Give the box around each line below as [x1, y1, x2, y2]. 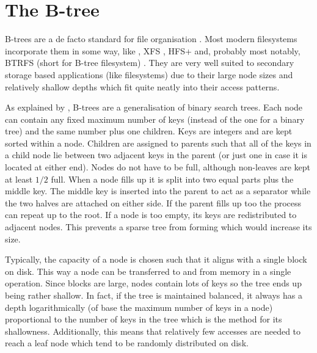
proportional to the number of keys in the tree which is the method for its [5, 313, 282, 326]
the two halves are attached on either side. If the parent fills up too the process [5, 196, 302, 209]
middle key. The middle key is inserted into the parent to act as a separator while [5, 184, 311, 197]
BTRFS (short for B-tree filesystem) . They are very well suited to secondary [5, 56, 294, 69]
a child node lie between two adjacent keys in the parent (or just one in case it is [5, 148, 307, 161]
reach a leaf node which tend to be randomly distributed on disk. [5, 337, 249, 349]
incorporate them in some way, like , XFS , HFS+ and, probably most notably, [5, 44, 301, 57]
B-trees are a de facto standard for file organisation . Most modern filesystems [5, 32, 297, 45]
